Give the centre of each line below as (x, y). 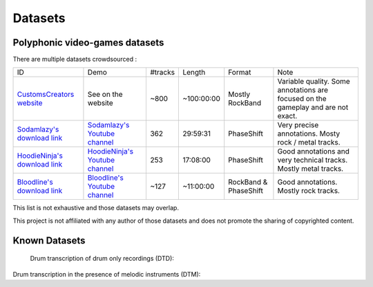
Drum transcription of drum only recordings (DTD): (102, 259)
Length (194, 73)
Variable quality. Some (314, 82)
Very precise (298, 125)
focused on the (302, 99)
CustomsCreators (46, 95)
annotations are (303, 90)
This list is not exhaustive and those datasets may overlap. (96, 208)
